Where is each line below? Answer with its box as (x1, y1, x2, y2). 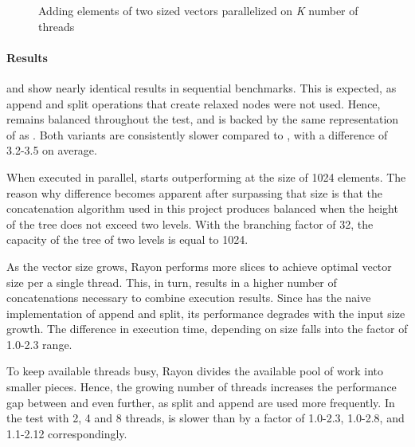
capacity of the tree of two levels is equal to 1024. (6, 231, 249, 248)
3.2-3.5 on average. (6, 142, 97, 159)
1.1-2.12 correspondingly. (6, 425, 127, 441)
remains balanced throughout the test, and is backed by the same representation (6, 111, 399, 127)
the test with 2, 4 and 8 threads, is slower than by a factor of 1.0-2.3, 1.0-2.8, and (6, 410, 405, 426)
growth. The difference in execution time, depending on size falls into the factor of (6, 320, 408, 337)
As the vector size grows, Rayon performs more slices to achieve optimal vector (6, 257, 392, 274)
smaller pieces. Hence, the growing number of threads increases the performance (6, 378, 397, 395)
